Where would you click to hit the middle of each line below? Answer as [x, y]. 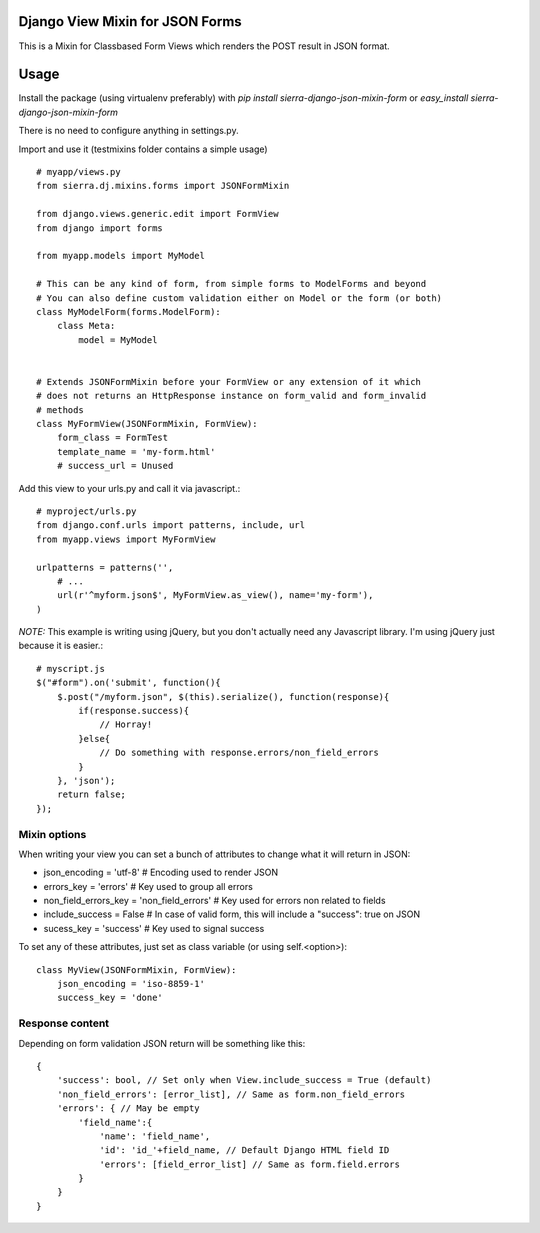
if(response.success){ [134, 711]
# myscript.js [70, 668]
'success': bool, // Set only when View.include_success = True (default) [244, 1080]
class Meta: [86, 326]
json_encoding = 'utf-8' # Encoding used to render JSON [161, 872]
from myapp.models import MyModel [120, 256]
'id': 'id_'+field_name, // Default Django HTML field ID [244, 1150]
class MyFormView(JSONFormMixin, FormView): [147, 424]
